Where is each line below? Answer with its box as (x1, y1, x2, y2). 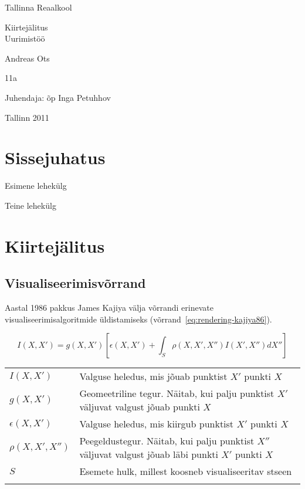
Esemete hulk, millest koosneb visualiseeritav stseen (79, 464, 292, 478)
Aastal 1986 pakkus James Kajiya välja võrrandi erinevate (5, 301, 213, 314)
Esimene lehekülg (5, 179, 67, 192)
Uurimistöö (5, 32, 45, 45)
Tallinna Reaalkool (5, 1, 72, 13)
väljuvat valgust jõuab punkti (79, 400, 200, 414)
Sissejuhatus (5, 145, 106, 169)
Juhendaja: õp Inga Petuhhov (5, 91, 111, 103)
